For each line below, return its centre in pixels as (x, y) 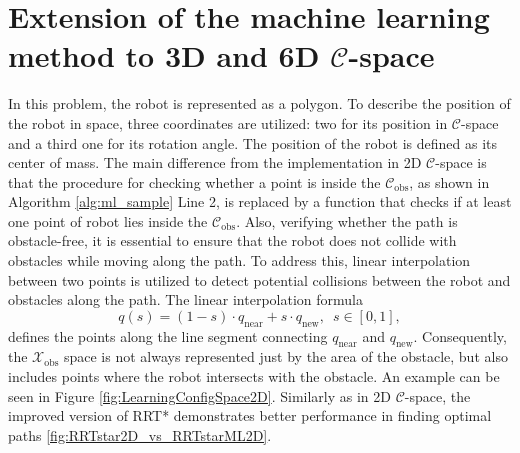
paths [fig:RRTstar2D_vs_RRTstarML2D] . (140, 434)
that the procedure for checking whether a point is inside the (194, 181)
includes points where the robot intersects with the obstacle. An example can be (254, 376)
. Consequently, (460, 335)
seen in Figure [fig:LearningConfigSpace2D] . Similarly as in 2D (199, 395)
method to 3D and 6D (164, 55)
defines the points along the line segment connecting (168, 335)
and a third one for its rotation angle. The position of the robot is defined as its (253, 142)
